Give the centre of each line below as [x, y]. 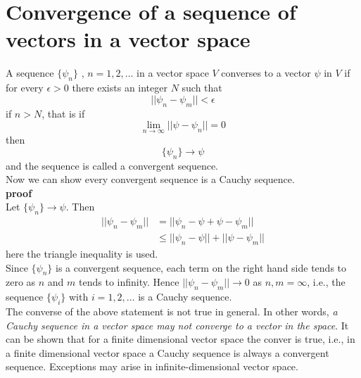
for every [25, 88]
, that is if [63, 113]
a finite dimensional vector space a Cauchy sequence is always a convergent [167, 352]
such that [202, 88]
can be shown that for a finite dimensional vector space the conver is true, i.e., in [180, 339]
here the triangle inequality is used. [82, 253]
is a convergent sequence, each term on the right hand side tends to [201, 267]
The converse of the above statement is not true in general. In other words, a [172, 311]
